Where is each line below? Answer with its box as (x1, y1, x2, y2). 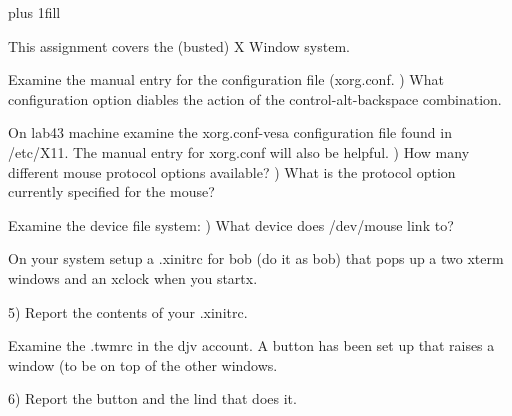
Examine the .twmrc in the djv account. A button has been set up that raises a (8, 335, 495, 356)
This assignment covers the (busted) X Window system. (8, 35, 350, 56)
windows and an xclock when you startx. (8, 267, 258, 288)
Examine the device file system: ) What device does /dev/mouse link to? (8, 214, 454, 235)
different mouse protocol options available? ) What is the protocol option (8, 161, 456, 182)
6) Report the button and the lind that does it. (8, 388, 297, 409)
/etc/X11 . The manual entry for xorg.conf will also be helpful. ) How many (8, 141, 470, 162)
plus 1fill (8, 2, 61, 22)
